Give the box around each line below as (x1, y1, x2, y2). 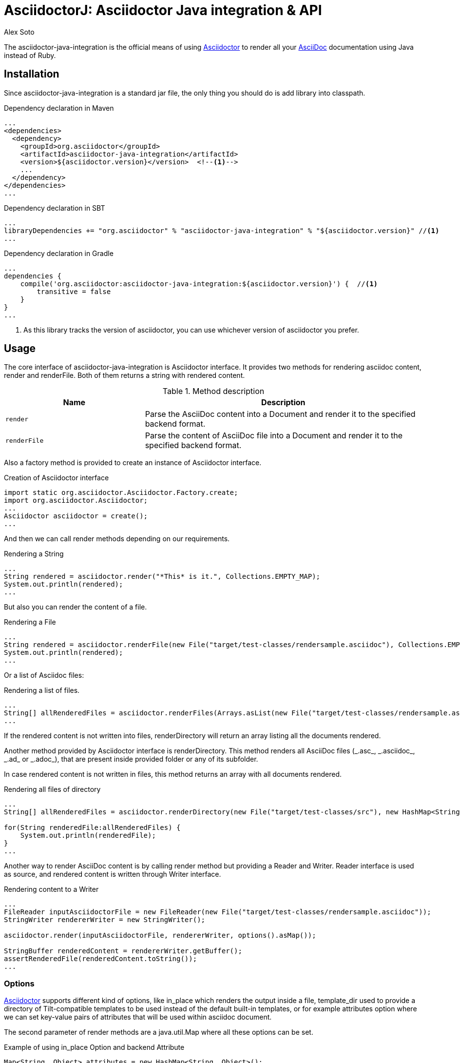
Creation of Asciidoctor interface (4, 473, 109, 482)
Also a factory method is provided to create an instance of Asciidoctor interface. (4, 458, 262, 467)
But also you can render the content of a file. (4, 603, 147, 611)
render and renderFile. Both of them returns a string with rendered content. (4, 371, 245, 380)
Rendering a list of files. (4, 686, 80, 695)
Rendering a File (4, 618, 56, 627)
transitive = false (37, 287, 111, 295)
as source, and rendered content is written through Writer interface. (4, 870, 221, 879)
